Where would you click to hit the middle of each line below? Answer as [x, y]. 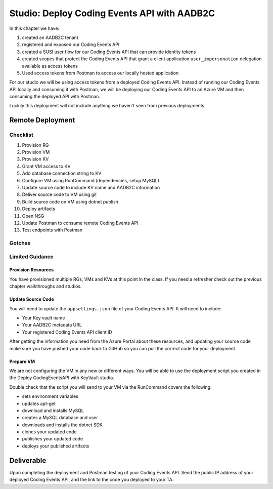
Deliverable [28, 460]
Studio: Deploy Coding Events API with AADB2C [112, 13]
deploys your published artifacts [56, 446]
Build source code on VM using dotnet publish [70, 201]
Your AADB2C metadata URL [52, 325]
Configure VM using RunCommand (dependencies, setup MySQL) [90, 180]
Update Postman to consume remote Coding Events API [80, 223]
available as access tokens [50, 66]
